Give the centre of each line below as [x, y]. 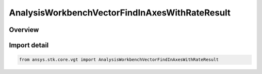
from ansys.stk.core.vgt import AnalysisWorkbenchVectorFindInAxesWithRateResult [119, 60]
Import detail [29, 45]
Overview [24, 30]
